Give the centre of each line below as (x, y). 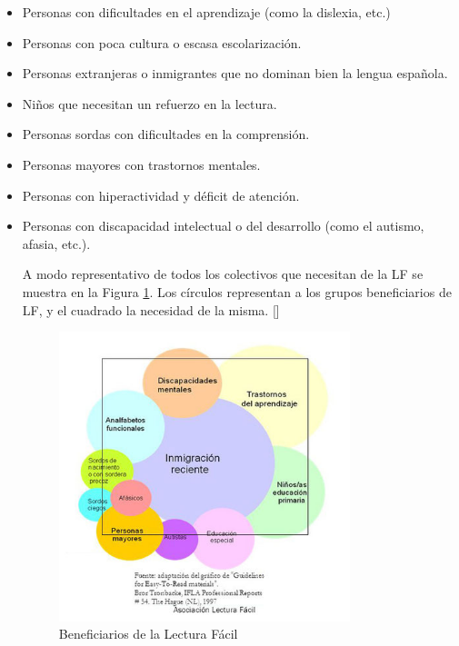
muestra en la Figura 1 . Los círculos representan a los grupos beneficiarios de (237, 291)
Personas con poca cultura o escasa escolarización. (162, 42)
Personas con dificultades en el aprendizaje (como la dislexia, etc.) (206, 12)
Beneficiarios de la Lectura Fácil (148, 634)
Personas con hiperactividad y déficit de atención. (161, 195)
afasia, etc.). (56, 243)
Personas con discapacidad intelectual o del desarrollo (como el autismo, (223, 226)
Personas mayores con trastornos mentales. (141, 164)
